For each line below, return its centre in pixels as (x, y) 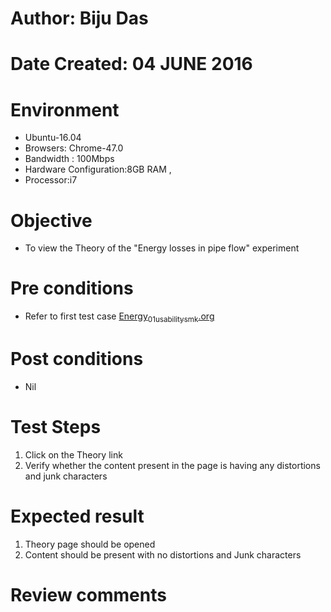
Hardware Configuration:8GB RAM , (98, 169)
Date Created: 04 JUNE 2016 (131, 64)
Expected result (77, 516)
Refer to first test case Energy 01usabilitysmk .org (119, 317)
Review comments (88, 594)
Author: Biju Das (79, 18)
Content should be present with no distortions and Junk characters (163, 554)
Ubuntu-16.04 (53, 138)
